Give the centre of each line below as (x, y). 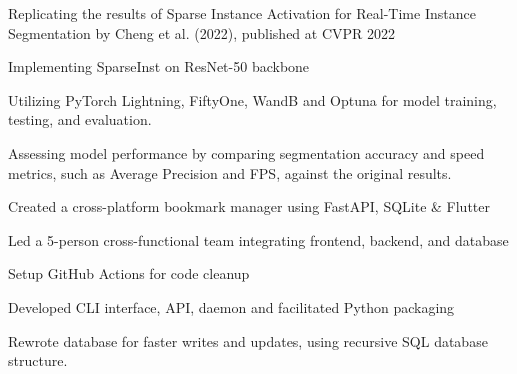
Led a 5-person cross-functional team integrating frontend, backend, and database (258, 239)
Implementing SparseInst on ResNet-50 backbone (159, 66)
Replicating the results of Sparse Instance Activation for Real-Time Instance (242, 13)
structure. (38, 360)
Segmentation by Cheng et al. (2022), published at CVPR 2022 (202, 32)
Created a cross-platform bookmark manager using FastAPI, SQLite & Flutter (249, 206)
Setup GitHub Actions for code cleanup (129, 273)
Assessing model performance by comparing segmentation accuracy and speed (246, 152)
